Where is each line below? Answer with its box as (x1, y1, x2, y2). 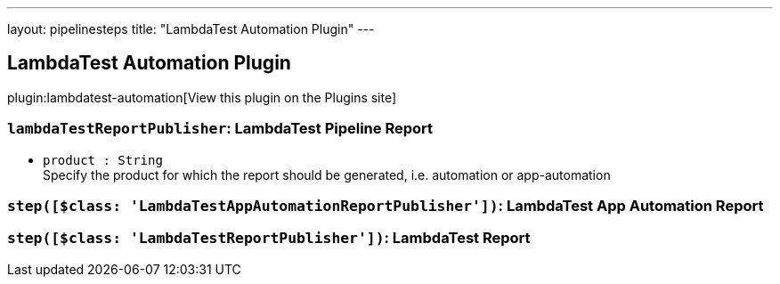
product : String (43, 152, 163, 167)
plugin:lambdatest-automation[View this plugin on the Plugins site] (7, 89, 397, 105)
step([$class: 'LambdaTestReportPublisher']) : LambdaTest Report (7, 229, 531, 247)
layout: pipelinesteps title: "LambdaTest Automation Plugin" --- (7, 21, 375, 37)
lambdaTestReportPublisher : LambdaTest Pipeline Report (7, 119, 433, 138)
